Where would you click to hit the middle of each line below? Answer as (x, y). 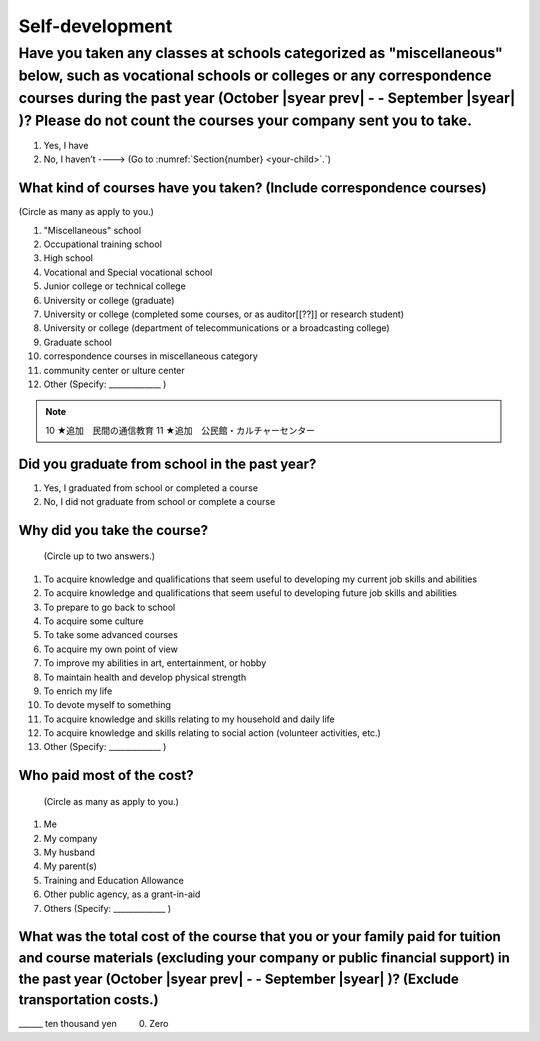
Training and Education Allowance (114, 880)
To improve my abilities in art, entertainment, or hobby (155, 663)
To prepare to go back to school (109, 607)
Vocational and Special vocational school (128, 272)
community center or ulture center (114, 370)
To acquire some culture (93, 621)
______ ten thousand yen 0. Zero (93, 1024)
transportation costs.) (88, 1000)
